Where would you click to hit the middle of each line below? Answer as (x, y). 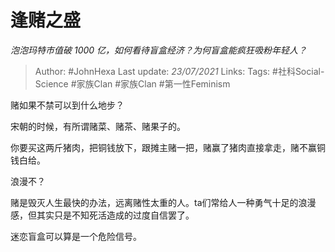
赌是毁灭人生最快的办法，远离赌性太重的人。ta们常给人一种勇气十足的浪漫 (163, 202)
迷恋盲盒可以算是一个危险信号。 (76, 236)
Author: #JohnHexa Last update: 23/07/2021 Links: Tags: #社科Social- (179, 71)
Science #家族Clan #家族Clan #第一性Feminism (132, 83)
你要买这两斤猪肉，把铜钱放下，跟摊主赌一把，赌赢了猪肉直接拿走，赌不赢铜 (168, 147)
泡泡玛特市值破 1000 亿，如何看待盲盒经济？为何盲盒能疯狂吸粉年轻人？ (159, 50)
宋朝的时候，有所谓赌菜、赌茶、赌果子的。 (98, 126)
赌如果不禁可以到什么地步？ (67, 105)
